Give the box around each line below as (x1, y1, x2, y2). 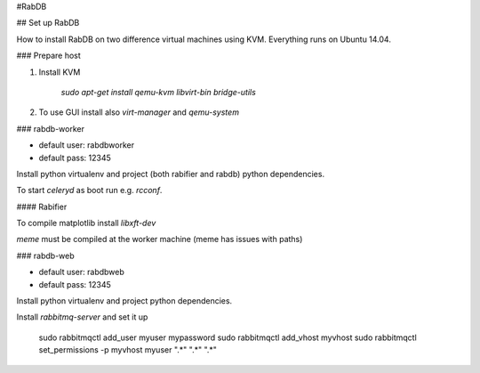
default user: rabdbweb (38, 267, 124, 278)
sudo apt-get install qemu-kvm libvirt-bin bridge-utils (60, 86, 257, 97)
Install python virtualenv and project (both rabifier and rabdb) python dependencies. (16, 168, 324, 179)
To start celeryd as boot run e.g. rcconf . (16, 185, 163, 196)
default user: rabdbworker (38, 140, 135, 150)
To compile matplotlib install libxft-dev (16, 218, 156, 229)
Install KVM (38, 67, 81, 77)
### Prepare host (16, 50, 82, 61)
